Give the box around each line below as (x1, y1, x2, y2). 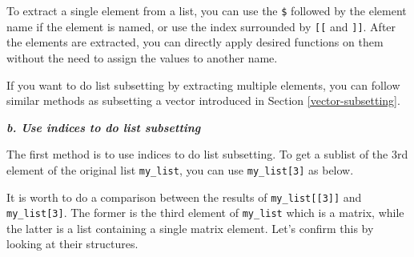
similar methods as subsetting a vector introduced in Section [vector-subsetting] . (6, 92, 400, 109)
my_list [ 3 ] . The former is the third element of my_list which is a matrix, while (6, 204, 404, 221)
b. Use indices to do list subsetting (6, 118, 201, 135)
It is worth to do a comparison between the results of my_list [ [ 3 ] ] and (6, 188, 362, 205)
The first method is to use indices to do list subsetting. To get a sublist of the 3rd (6, 146, 408, 163)
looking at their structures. (6, 235, 139, 252)
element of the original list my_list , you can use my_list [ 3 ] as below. (6, 161, 354, 178)
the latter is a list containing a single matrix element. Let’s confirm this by (6, 219, 374, 236)
